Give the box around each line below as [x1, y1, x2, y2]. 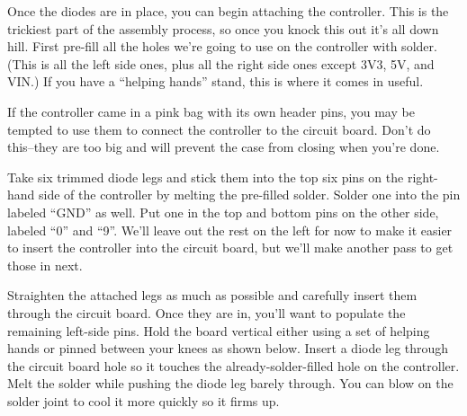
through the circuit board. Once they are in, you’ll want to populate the [7, 303, 406, 322]
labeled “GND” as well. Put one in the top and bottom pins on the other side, [7, 202, 439, 221]
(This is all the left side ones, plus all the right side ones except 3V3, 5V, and [7, 54, 435, 73]
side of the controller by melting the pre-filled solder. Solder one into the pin [39, 185, 461, 204]
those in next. [7, 255, 83, 274]
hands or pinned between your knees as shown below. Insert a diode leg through [7, 339, 449, 358]
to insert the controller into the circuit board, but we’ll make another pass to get [7, 238, 454, 257]
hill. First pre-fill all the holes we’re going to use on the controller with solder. [7, 37, 437, 56]
